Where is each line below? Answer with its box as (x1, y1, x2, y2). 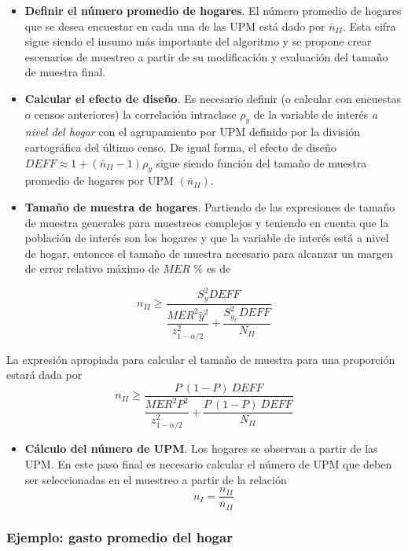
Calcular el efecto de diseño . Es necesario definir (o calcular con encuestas (24, 90, 402, 106)
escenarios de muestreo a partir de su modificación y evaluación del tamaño (24, 48, 388, 64)
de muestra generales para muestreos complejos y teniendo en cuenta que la (24, 214, 389, 230)
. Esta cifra (343, 17, 396, 34)
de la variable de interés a (253, 105, 378, 122)
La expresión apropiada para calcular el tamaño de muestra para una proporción (6, 351, 395, 367)
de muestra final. (24, 64, 106, 80)
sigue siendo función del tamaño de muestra (156, 154, 367, 171)
